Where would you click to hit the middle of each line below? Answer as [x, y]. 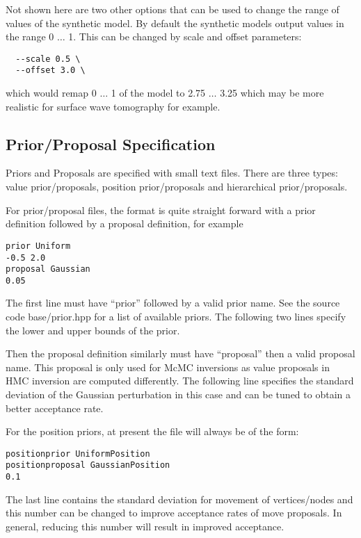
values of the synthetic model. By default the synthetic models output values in [175, 23]
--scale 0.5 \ [48, 59]
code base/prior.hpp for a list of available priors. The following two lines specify [176, 317]
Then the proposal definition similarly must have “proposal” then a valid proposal [180, 353]
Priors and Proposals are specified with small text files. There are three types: [172, 173]
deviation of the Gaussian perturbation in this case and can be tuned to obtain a [178, 394]
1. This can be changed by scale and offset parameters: [185, 36]
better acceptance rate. [55, 408]
